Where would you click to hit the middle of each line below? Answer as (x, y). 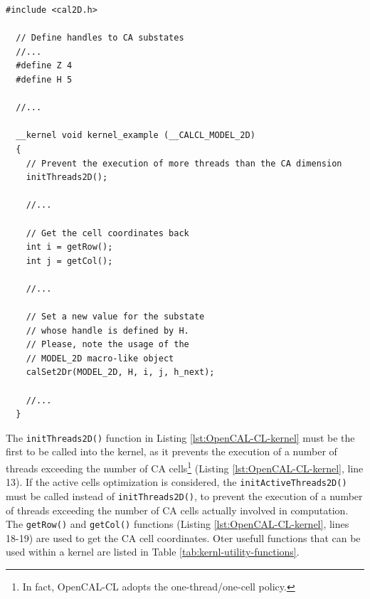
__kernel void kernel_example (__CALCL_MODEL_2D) (136, 136)
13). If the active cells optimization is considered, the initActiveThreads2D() (176, 482)
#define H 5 (44, 79)
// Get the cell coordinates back (107, 233)
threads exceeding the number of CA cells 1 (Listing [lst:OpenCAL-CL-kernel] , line (185, 467)
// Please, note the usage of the (107, 345)
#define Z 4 (44, 66)
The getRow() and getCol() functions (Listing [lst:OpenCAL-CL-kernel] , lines (178, 524)
